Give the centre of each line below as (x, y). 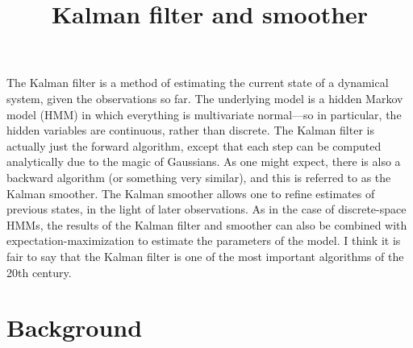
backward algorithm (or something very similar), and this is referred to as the (199, 177)
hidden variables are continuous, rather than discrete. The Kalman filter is (190, 130)
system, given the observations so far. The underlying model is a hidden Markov (205, 98)
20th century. (39, 272)
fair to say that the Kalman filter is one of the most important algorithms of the (205, 256)
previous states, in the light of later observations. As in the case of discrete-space (206, 209)
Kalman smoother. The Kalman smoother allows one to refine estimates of (191, 193)
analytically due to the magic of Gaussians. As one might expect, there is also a (204, 162)
